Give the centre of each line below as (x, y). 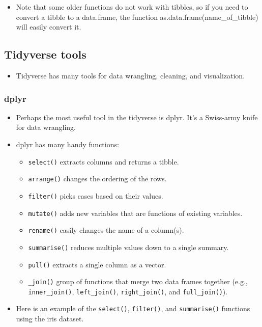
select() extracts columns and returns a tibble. (104, 161)
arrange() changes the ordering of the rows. (97, 179)
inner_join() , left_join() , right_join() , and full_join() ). (128, 291)
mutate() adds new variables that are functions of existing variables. (135, 213)
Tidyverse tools (45, 54)
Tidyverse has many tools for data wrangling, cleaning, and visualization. (130, 75)
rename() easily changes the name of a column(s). (106, 230)
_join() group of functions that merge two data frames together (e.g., (138, 281)
